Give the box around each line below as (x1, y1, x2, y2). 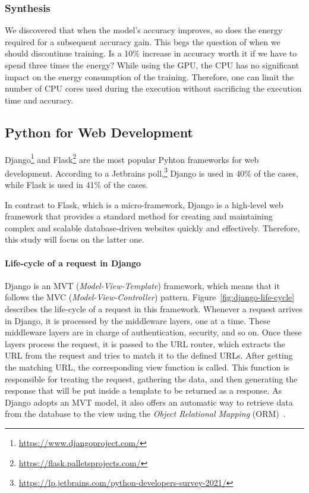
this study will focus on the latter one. (5, 233, 144, 246)
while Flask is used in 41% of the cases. (5, 178, 149, 191)
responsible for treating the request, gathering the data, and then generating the (5, 372, 298, 385)
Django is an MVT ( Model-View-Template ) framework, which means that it (5, 279, 280, 291)
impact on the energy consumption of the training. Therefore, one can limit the (5, 70, 294, 83)
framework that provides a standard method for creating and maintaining (5, 210, 273, 222)
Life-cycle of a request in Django (5, 256, 141, 269)
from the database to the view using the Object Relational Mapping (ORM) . (5, 407, 286, 420)
